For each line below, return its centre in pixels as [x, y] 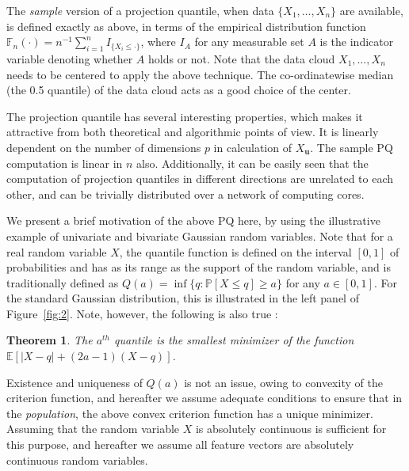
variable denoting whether [70, 58]
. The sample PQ [352, 147]
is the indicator [357, 42]
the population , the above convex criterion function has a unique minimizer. [190, 413]
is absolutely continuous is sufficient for [291, 429]
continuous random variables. [77, 460]
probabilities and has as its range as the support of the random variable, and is [199, 267]
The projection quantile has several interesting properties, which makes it [185, 116]
